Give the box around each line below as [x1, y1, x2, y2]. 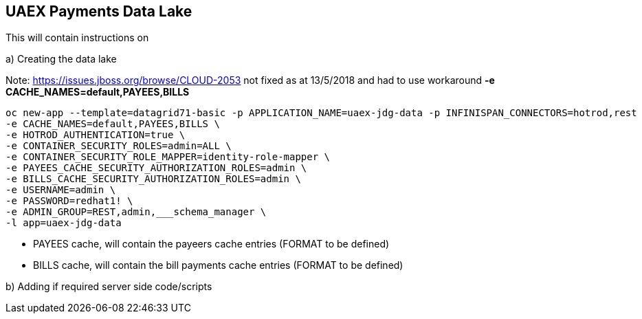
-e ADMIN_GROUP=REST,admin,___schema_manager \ [5, 206, 267, 218]
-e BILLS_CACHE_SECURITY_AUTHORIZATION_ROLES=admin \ [5, 173, 301, 185]
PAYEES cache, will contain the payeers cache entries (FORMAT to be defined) [33, 238, 390, 250]
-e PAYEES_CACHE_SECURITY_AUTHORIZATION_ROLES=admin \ [5, 162, 307, 174]
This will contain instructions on [5, 32, 149, 44]
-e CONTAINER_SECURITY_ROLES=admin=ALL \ [5, 140, 232, 152]
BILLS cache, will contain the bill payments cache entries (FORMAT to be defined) [33, 259, 403, 272]
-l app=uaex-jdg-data [5, 217, 122, 229]
